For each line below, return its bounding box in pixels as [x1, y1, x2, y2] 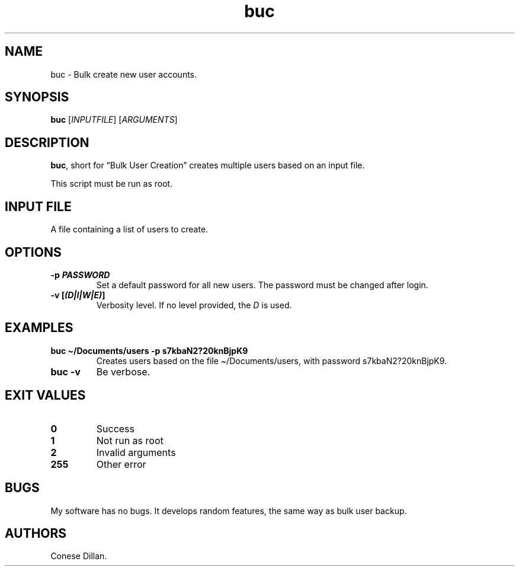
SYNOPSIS [5, 90, 69, 105]
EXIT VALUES [5, 388, 86, 403]
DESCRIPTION [5, 135, 89, 150]
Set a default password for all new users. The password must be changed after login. [96, 279, 428, 290]
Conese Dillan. [50, 551, 107, 562]
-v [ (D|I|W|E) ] [50, 289, 105, 300]
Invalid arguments [96, 446, 176, 458]
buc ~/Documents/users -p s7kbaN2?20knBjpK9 [50, 345, 248, 356]
